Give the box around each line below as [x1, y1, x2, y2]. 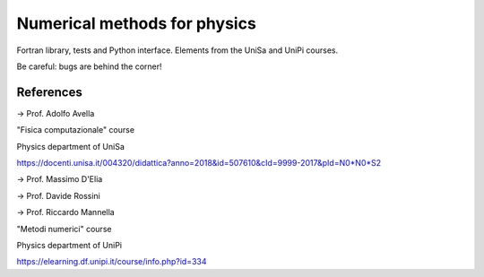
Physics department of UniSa [16, 141, 125, 151]
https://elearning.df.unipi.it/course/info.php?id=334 [16, 256, 207, 267]
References [16, 84, 82, 100]
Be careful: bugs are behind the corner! [16, 61, 162, 72]
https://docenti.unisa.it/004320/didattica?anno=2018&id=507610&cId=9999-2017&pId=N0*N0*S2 [16, 158, 382, 169]
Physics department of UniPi [16, 239, 123, 250]
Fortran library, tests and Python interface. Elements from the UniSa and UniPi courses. [16, 45, 339, 56]
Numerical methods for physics [16, 13, 257, 33]
